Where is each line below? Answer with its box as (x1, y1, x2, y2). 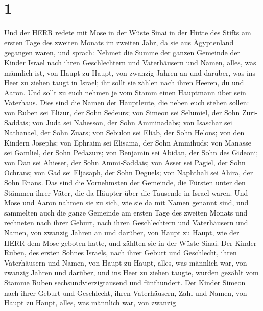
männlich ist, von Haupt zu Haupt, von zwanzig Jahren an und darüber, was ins (4, 67, 256, 78)
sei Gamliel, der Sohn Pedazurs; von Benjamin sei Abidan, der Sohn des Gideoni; (4, 147, 258, 158)
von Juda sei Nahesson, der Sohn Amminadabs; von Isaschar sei (32, 117, 232, 128)
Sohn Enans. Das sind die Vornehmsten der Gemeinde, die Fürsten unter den (4, 177, 246, 188)
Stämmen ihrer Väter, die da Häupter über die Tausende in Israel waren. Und (4, 187, 248, 198)
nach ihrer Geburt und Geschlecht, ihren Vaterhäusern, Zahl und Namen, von (4, 287, 247, 298)
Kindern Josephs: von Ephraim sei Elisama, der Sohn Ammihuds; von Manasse (4, 137, 251, 148)
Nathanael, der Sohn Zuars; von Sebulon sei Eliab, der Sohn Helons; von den (4, 127, 245, 138)
